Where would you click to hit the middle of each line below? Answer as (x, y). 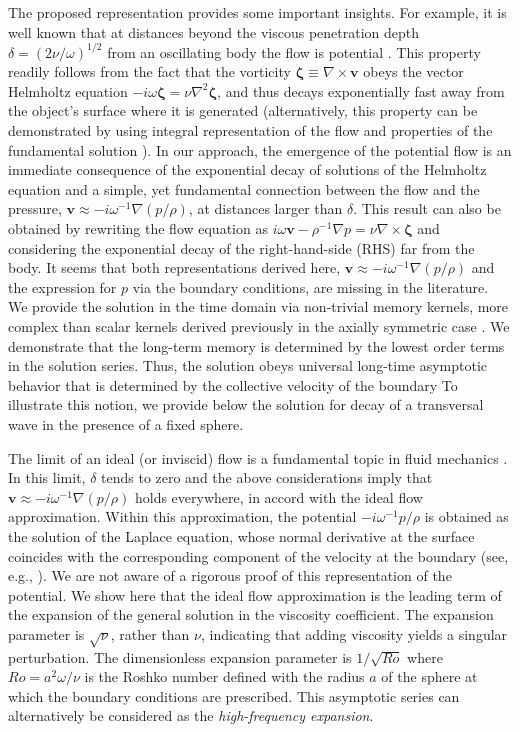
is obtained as (466, 516)
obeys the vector (413, 71)
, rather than (150, 633)
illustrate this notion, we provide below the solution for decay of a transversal (246, 404)
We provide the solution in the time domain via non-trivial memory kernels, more (258, 306)
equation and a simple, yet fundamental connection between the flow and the (244, 188)
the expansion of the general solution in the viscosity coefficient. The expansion (251, 614)
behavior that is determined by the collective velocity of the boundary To (233, 384)
